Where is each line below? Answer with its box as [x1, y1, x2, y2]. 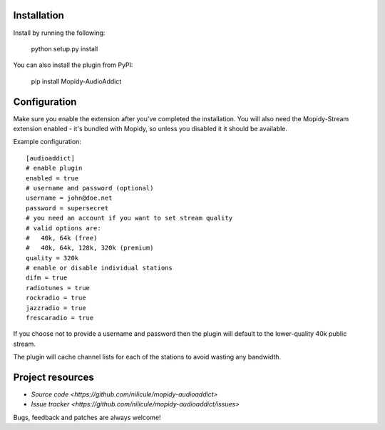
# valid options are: [26, 224, 101, 232]
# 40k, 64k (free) [26, 234, 98, 242]
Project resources [13, 372, 94, 383]
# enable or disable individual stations [26, 264, 173, 272]
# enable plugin [26, 164, 83, 173]
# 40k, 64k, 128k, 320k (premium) [26, 244, 154, 252]
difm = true [26, 274, 68, 282]
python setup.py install [31, 44, 98, 53]
